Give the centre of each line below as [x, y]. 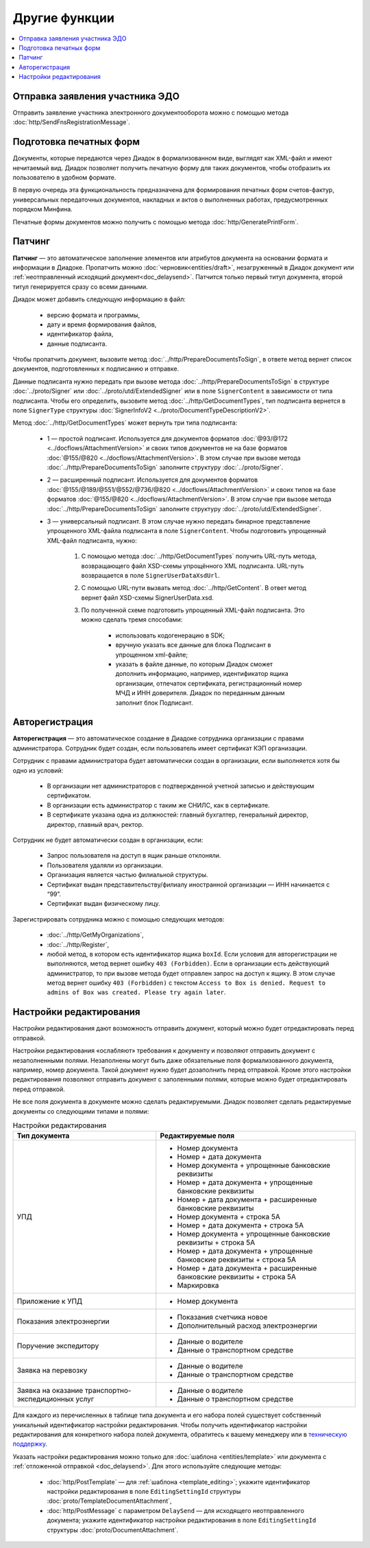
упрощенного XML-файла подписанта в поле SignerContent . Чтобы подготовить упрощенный [187, 531]
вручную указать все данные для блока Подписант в [193, 645]
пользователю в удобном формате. [64, 178]
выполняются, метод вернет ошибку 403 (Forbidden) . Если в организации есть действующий [188, 963]
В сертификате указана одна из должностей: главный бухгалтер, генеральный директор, [177, 815]
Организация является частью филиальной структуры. [127, 875]
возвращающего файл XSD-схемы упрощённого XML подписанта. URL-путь [193, 565]
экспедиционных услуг [56, 1399]
